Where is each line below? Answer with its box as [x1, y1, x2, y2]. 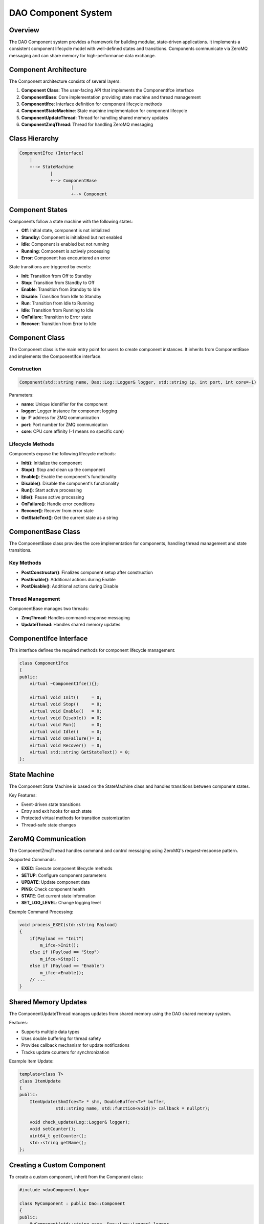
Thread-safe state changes [21, 822, 76, 827]
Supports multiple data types [21, 1029, 80, 1035]
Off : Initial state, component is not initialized [21, 228, 110, 234]
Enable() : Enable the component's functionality [21, 473, 117, 479]
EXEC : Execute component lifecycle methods [21, 866, 112, 871]
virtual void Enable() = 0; [29, 708, 102, 714]
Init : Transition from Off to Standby [21, 273, 92, 279]
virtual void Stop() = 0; [29, 702, 102, 707]
